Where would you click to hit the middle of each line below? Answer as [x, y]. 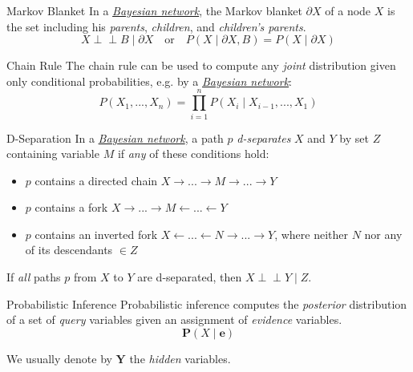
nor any [383, 234]
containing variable [53, 154]
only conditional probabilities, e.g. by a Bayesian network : [149, 81]
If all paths [34, 277]
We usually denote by [59, 358]
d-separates [264, 137]
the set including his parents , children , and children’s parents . [156, 26]
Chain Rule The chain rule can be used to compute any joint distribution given [201, 65]
